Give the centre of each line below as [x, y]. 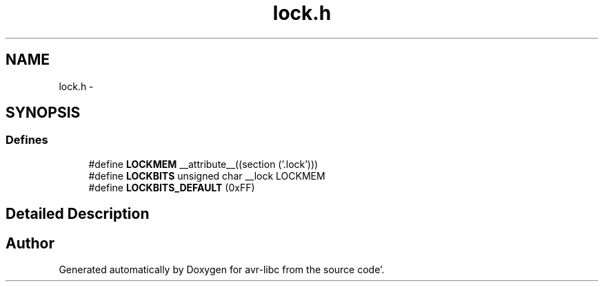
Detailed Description [78, 214]
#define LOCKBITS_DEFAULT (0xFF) [172, 187]
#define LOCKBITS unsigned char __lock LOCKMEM [207, 176]
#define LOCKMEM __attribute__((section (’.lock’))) [203, 164]
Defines [27, 140]
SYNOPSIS [43, 113]
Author [30, 243]
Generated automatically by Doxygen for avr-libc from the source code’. [222, 270]
